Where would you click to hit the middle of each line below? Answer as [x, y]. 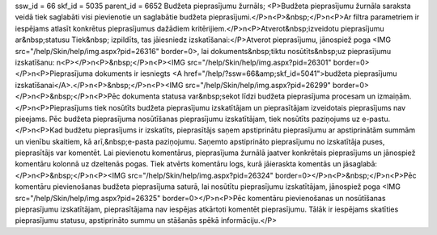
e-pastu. [376, 119]
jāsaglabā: [360, 164]
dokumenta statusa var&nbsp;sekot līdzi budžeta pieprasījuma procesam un [249, 96]
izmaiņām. [395, 96]
